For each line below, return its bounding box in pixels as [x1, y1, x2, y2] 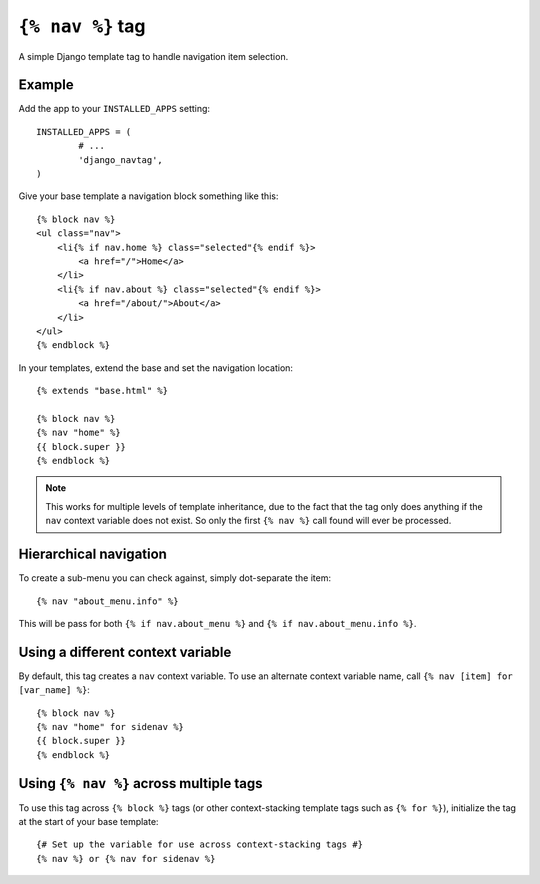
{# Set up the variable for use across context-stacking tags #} [36, 839, 364, 850]
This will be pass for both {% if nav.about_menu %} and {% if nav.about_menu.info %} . [18, 617, 417, 629]
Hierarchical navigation [18, 546, 167, 563]
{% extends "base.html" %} [36, 385, 169, 397]
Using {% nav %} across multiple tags [18, 775, 263, 792]
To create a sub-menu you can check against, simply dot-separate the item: [18, 572, 332, 584]
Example [18, 76, 74, 94]
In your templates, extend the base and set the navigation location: [18, 361, 294, 374]
